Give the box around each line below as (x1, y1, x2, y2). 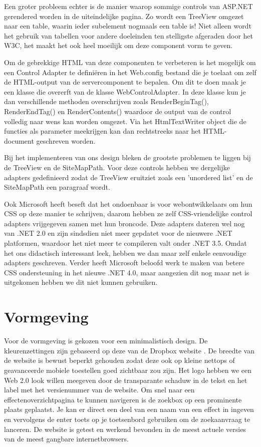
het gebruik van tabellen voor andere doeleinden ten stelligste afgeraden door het (4, 30, 253, 41)
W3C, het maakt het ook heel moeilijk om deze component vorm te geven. (4, 40, 233, 51)
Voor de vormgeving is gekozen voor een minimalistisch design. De (4, 335, 208, 346)
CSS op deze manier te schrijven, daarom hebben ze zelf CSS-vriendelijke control (4, 208, 252, 219)
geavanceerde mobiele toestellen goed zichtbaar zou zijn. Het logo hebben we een (4, 364, 251, 375)
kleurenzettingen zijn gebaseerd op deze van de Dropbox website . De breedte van (4, 345, 254, 355)
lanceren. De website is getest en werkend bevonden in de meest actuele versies (4, 423, 246, 434)
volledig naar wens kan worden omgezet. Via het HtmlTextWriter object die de (4, 116, 246, 126)
